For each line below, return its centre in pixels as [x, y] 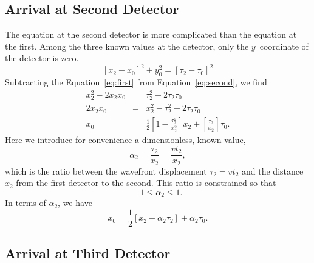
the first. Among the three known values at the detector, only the [127, 46]
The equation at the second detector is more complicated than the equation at [151, 34]
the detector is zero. [42, 58]
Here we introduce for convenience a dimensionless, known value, [125, 140]
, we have [75, 203]
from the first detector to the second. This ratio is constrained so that [146, 183]
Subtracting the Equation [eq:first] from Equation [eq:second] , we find [136, 82]
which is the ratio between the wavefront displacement [106, 171]
